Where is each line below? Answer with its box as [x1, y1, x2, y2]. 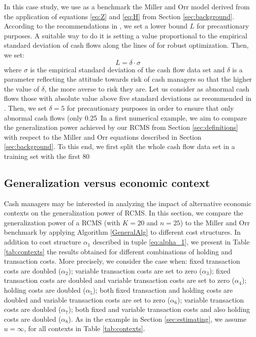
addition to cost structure [4, 237, 81, 247]
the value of [4, 83, 39, 93]
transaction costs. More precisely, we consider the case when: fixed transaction [4, 256, 240, 266]
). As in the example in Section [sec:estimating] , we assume [68, 313, 247, 324]
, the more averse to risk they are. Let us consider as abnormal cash [44, 83, 250, 93]
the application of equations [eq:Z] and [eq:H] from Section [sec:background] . [4, 11, 234, 21]
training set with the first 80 [4, 151, 90, 161]
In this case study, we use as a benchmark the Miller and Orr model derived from [4, 1, 250, 11]
